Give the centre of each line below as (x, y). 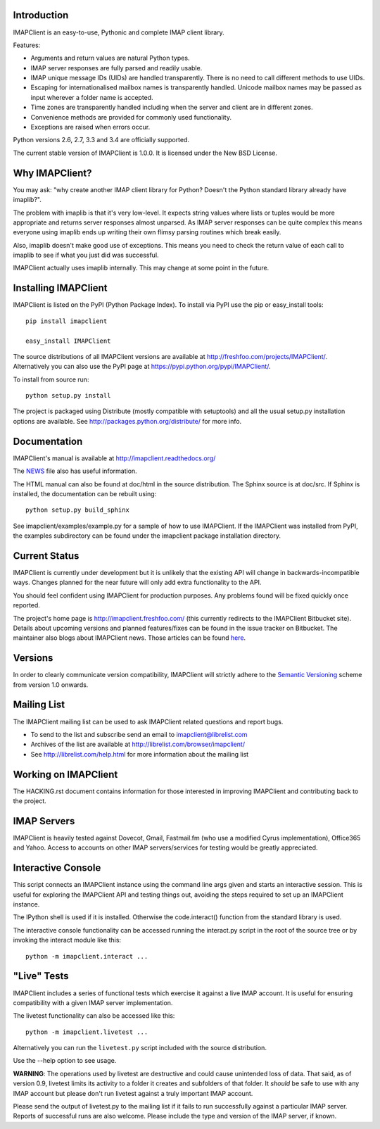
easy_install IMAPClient (68, 341)
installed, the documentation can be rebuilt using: (85, 493)
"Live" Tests (41, 976)
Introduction (41, 15)
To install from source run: (51, 379)
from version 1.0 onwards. (51, 685)
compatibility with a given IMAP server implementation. (93, 1002)
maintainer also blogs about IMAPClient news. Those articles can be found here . (129, 638)
